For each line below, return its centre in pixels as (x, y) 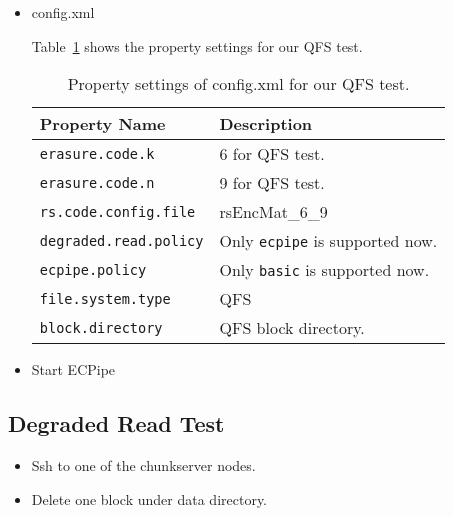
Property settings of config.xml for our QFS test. (238, 84)
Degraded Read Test (116, 423)
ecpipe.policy (93, 269)
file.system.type (105, 298)
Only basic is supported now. (324, 270)
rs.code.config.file (117, 211)
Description (266, 124)
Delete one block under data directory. (149, 498)
